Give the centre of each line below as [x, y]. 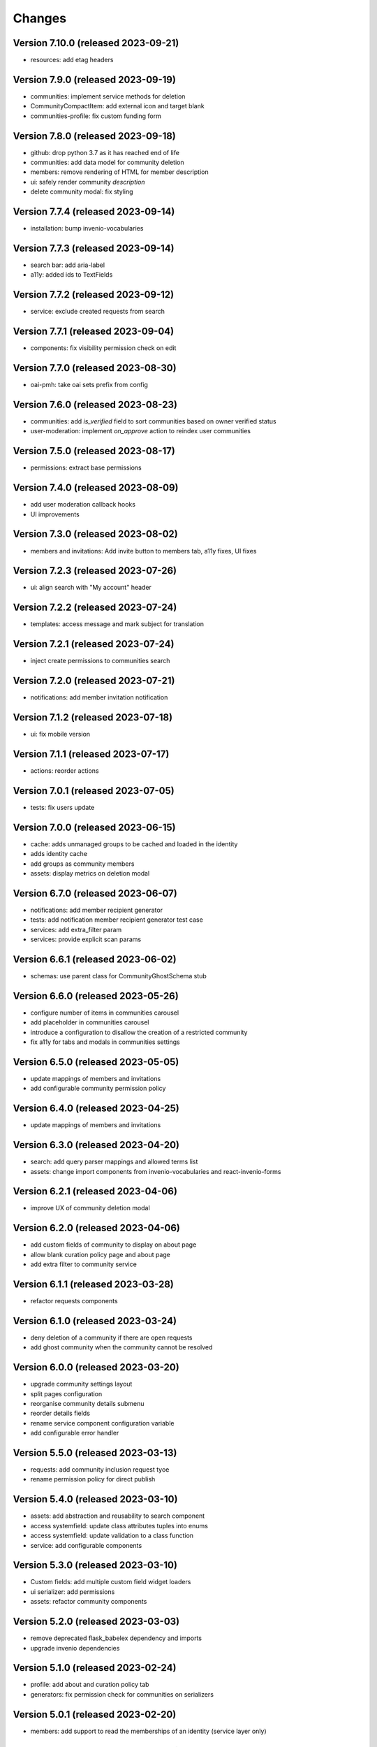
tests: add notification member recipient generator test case [117, 920]
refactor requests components [74, 1301]
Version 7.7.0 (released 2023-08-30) [95, 368]
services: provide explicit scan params [86, 939]
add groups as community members [82, 864]
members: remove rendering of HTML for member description [119, 172]
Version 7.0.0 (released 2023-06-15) [94, 827]
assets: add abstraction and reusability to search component [118, 1516]
